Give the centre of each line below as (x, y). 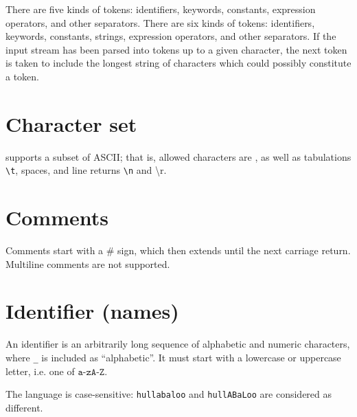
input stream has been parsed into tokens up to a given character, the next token (176, 49)
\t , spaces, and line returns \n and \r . (86, 170)
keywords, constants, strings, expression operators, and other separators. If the (171, 36)
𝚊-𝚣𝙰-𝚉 (91, 372)
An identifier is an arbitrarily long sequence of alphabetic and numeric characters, (178, 344)
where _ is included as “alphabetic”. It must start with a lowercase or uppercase (173, 357)
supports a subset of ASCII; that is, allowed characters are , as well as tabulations (178, 156)
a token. (22, 76)
